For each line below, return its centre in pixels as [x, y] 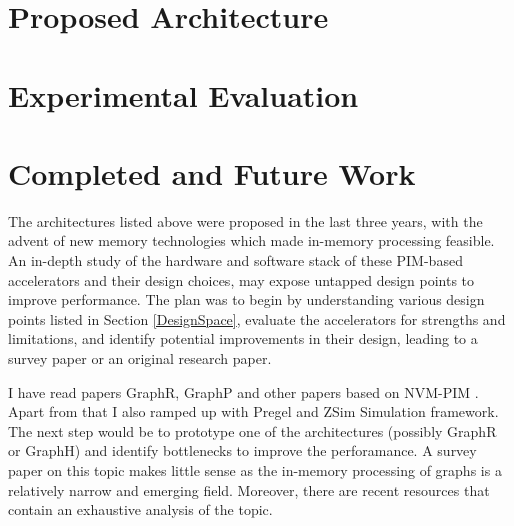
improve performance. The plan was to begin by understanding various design [246, 299]
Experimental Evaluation [183, 94]
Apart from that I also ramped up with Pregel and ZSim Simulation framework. [253, 411]
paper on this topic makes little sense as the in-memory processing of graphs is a [255, 470]
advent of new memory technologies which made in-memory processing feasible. [251, 240]
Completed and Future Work [212, 172]
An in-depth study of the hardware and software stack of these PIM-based [235, 260]
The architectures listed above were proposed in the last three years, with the [245, 220]
